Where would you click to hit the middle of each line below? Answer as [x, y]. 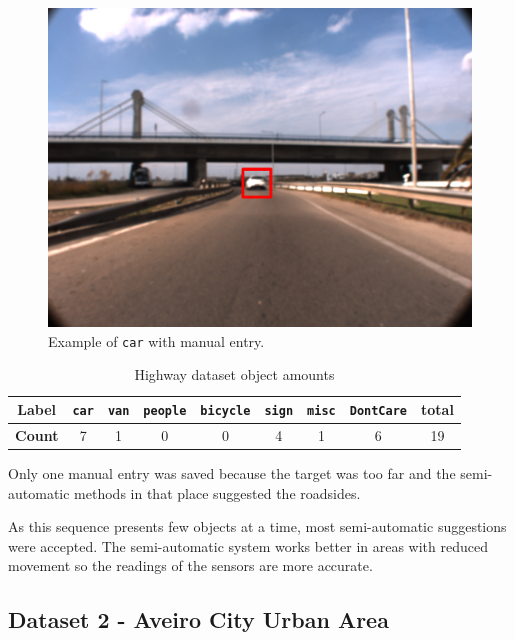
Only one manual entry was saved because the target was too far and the [232, 473]
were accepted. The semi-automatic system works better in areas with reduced [248, 545]
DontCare [378, 411]
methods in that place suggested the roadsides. [217, 492]
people [165, 411]
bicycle [225, 411]
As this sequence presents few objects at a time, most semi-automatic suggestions [257, 526]
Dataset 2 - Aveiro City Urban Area [198, 619]
